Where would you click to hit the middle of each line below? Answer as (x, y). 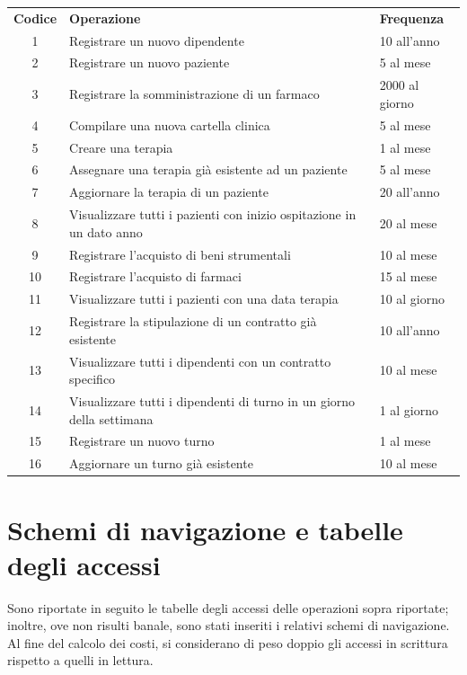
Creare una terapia (121, 147)
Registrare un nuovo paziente (150, 62)
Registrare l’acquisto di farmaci (155, 276)
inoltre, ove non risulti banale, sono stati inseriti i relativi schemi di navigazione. (229, 625)
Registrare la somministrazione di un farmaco (194, 94)
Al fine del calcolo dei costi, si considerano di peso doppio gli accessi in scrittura (228, 642)
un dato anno (106, 231)
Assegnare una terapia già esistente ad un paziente (208, 169)
